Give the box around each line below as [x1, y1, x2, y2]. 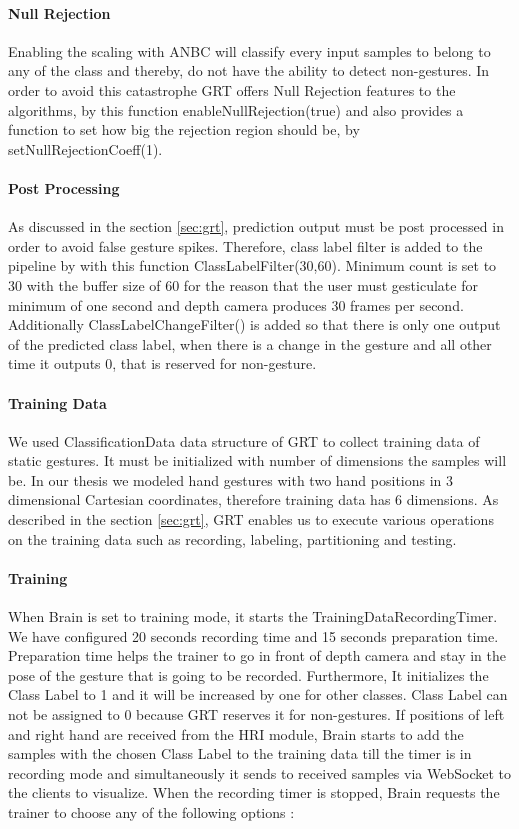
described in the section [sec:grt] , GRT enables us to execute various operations [8, 509, 494, 530]
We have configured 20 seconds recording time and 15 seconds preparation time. [8, 625, 499, 646]
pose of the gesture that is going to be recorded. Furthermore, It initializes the [8, 664, 489, 685]
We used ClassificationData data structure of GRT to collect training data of [8, 430, 480, 451]
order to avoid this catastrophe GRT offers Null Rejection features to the [8, 79, 456, 100]
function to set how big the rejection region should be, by [8, 119, 360, 140]
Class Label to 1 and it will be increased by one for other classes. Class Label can [8, 684, 508, 705]
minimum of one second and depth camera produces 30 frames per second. [8, 294, 464, 315]
